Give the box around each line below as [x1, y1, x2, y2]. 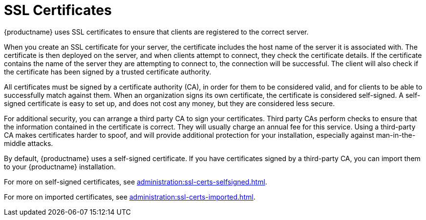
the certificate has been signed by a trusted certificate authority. [4, 67, 212, 76]
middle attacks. [4, 139, 53, 147]
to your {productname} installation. [4, 162, 116, 171]
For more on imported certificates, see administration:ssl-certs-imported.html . [4, 192, 256, 201]
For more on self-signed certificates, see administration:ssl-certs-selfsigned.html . [4, 177, 267, 186]
